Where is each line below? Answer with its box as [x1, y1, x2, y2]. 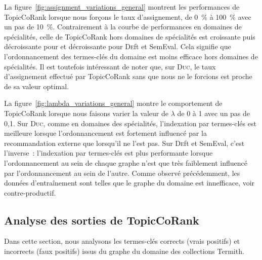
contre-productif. [4, 187, 56, 198]
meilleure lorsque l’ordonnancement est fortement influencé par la [4, 128, 207, 138]
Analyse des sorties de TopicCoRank [4, 212, 199, 228]
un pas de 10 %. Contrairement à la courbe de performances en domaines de [4, 21, 242, 32]
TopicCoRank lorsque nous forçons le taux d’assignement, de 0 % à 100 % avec [4, 11, 251, 22]
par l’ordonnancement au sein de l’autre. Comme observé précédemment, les [4, 167, 240, 178]
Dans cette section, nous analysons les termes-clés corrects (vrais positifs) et [4, 236, 240, 246]
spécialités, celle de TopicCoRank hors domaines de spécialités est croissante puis [4, 31, 255, 42]
